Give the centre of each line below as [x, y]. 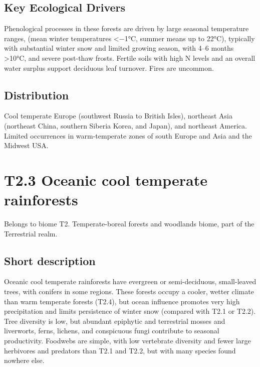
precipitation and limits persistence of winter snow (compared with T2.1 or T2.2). [130, 311]
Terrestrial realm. [31, 233]
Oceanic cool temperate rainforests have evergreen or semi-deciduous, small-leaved [130, 281]
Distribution [37, 95]
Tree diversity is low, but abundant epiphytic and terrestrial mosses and [115, 321]
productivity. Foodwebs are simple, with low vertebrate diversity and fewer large [127, 341]
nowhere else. [24, 360]
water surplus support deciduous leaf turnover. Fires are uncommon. [109, 68]
